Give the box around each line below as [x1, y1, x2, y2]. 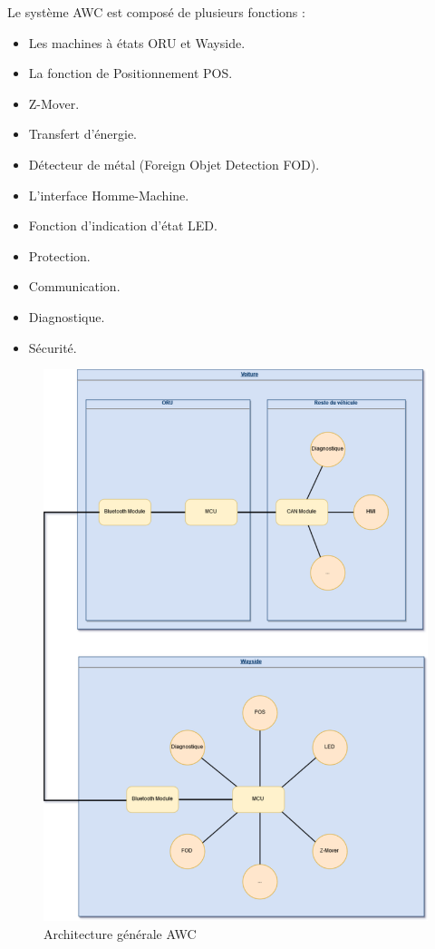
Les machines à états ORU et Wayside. [28, 33, 246, 52]
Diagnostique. [28, 307, 105, 326]
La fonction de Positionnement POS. [28, 64, 233, 83]
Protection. [28, 246, 91, 265]
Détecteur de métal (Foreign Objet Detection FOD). [28, 154, 320, 173]
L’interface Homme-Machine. [28, 185, 189, 204]
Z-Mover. [28, 93, 80, 113]
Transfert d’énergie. [28, 124, 138, 143]
